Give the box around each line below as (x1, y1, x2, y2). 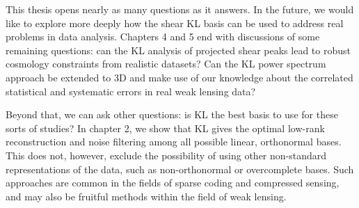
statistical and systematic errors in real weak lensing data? (6, 83, 256, 98)
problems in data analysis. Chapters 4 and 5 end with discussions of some (6, 29, 320, 44)
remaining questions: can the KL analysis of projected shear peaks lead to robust (6, 42, 351, 57)
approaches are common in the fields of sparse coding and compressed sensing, (6, 175, 340, 190)
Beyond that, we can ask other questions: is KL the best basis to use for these (6, 107, 338, 122)
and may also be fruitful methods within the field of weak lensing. (6, 189, 287, 203)
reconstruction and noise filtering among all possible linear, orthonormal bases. (6, 134, 342, 149)
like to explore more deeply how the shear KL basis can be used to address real (6, 15, 344, 30)
